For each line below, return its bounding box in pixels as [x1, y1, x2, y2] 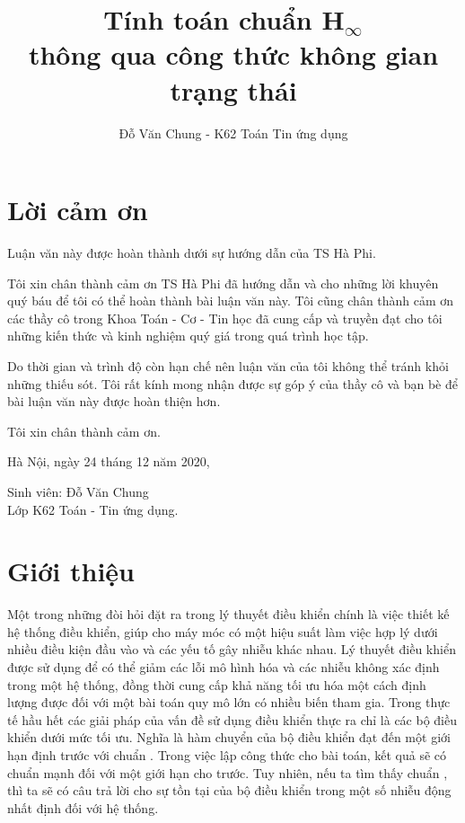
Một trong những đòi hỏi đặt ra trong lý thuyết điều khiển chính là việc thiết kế [7, 605, 450, 624]
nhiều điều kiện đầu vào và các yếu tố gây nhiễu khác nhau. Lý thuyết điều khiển [7, 640, 456, 659]
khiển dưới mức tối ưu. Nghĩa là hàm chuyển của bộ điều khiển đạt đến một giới [7, 728, 451, 747]
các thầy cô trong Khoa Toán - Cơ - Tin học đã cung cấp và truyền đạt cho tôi [7, 308, 443, 327]
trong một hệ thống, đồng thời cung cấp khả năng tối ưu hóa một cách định [7, 675, 426, 694]
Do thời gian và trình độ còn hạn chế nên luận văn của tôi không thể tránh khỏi [7, 357, 449, 375]
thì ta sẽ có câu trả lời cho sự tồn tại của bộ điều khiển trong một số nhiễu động [7, 781, 452, 800]
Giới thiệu [7, 553, 135, 589]
